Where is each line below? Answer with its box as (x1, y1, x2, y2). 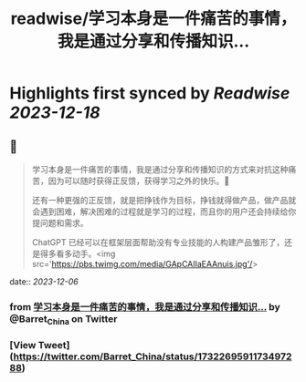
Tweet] (37, 339, 70, 352)
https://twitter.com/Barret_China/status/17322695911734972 (13, 350, 292, 363)
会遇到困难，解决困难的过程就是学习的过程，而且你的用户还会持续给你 (31, 206, 297, 217)
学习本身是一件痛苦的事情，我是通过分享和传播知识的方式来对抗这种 (31, 164, 289, 174)
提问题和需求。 (31, 218, 89, 228)
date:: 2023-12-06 (9, 276, 79, 287)
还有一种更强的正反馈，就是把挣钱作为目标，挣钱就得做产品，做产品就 (31, 195, 297, 205)
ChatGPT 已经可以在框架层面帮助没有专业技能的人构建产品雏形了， (31, 237, 285, 247)
